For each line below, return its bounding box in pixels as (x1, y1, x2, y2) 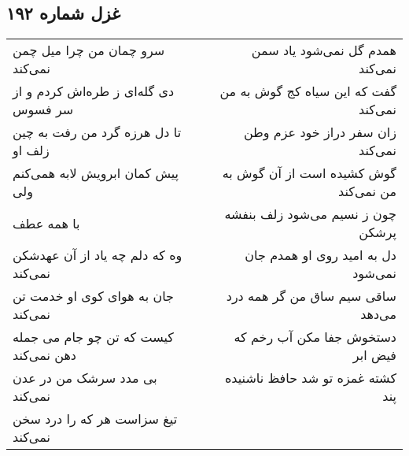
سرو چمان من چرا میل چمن (13, 41, 165, 60)
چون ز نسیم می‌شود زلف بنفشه (224, 205, 396, 224)
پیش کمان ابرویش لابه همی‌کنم (13, 164, 179, 183)
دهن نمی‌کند (13, 346, 76, 365)
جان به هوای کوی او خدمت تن (13, 287, 174, 306)
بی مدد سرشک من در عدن (13, 369, 157, 387)
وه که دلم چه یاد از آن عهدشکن (13, 246, 182, 265)
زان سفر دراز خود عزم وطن (243, 123, 396, 142)
